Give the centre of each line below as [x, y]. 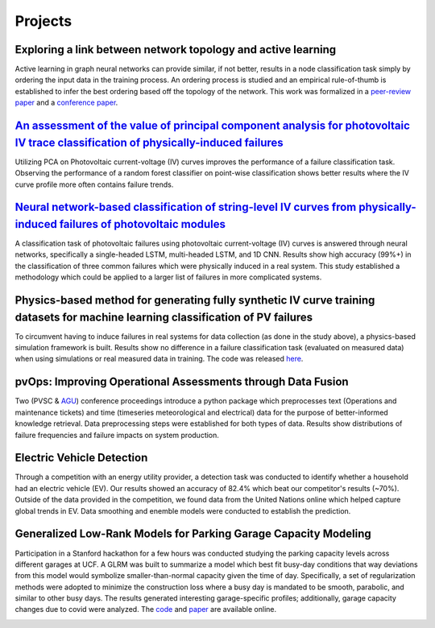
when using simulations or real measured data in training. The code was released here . [159, 359]
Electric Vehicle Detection [81, 458]
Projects [43, 21]
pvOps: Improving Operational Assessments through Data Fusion [182, 382]
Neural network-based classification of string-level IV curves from [186, 207]
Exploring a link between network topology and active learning [176, 50]
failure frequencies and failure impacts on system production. [117, 435]
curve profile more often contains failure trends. [94, 184]
